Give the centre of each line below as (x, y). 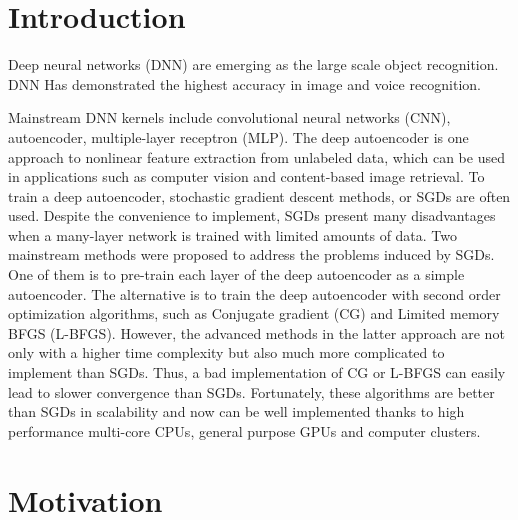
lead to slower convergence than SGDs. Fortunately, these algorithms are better (251, 391)
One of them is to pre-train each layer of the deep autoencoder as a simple (236, 274)
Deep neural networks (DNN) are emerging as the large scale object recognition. (253, 64)
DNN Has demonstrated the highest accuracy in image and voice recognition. (245, 83)
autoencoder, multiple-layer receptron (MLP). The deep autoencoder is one (238, 136)
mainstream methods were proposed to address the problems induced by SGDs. (251, 254)
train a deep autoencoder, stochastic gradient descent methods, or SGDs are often (259, 195)
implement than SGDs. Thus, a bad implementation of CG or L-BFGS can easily (257, 372)
